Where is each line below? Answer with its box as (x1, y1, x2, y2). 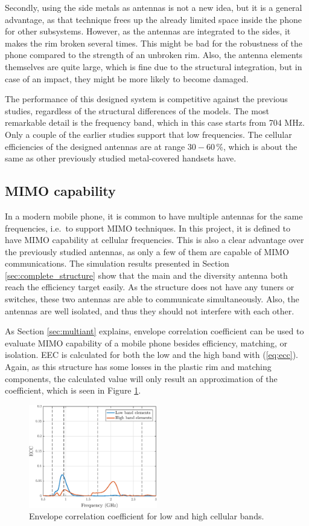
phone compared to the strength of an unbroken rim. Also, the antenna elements (5, 48, 303, 61)
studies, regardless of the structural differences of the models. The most (5, 104, 269, 117)
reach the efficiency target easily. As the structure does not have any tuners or (5, 281, 295, 293)
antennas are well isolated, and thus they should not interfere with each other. (5, 304, 295, 317)
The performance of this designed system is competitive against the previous (5, 93, 288, 105)
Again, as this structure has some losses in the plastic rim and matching (5, 360, 272, 373)
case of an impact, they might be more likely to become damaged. (5, 72, 249, 85)
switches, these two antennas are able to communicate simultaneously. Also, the (5, 293, 299, 305)
